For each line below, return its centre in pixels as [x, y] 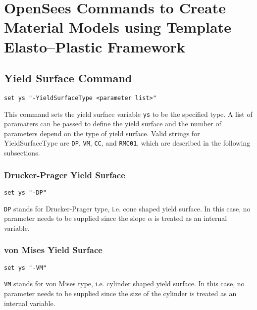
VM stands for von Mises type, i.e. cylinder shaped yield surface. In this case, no [124, 284]
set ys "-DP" [25, 192]
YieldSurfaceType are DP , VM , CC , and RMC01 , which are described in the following [127, 143]
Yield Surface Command [68, 78]
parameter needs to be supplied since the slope [75, 218]
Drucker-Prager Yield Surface [65, 175]
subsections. [22, 153]
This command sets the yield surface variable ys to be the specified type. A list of [128, 114]
